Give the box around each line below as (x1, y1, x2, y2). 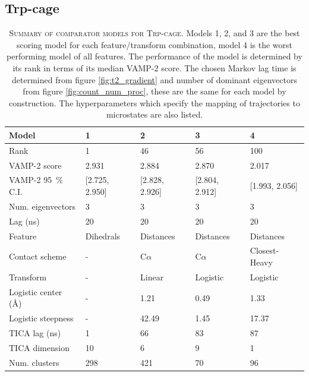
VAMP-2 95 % (9, 173, 63, 186)
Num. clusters (9, 356, 59, 368)
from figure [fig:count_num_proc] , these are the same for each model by (23, 85, 286, 97)
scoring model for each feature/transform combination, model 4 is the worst (16, 38, 293, 50)
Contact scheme (9, 250, 67, 263)
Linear (140, 270, 164, 283)
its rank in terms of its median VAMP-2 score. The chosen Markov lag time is (12, 61, 297, 74)
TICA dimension (9, 341, 70, 353)
